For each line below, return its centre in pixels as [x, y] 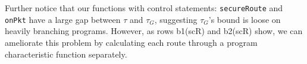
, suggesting [176, 19]
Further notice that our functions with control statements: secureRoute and [144, 8]
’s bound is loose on [245, 19]
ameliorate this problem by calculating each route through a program [131, 42]
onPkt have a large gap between [63, 19]
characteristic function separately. [66, 54]
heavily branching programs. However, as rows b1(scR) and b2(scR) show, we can [154, 31]
